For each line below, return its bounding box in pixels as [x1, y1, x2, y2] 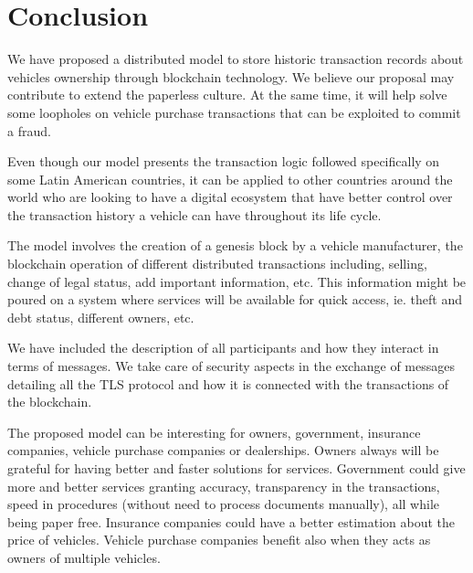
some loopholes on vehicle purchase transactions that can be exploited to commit [7, 102, 461, 122]
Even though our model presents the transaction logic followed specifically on [7, 152, 440, 171]
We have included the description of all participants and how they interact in [7, 338, 439, 357]
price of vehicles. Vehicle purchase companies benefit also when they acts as [7, 530, 431, 549]
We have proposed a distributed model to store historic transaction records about [7, 49, 464, 69]
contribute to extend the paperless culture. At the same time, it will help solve [7, 85, 447, 104]
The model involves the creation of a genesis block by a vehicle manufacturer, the [7, 236, 463, 255]
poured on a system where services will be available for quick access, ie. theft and [7, 290, 462, 309]
